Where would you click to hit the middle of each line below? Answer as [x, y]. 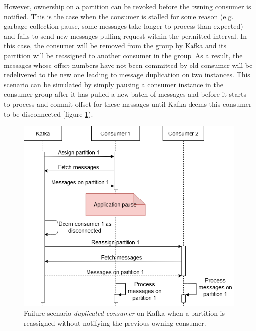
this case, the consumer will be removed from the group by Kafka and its [115, 45]
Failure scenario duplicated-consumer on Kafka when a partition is [124, 313]
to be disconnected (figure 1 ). [49, 113]
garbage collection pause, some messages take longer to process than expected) [124, 26]
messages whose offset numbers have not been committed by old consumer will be [128, 65]
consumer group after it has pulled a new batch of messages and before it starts [125, 94]
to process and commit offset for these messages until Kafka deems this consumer [128, 103]
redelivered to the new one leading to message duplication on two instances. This [127, 75]
